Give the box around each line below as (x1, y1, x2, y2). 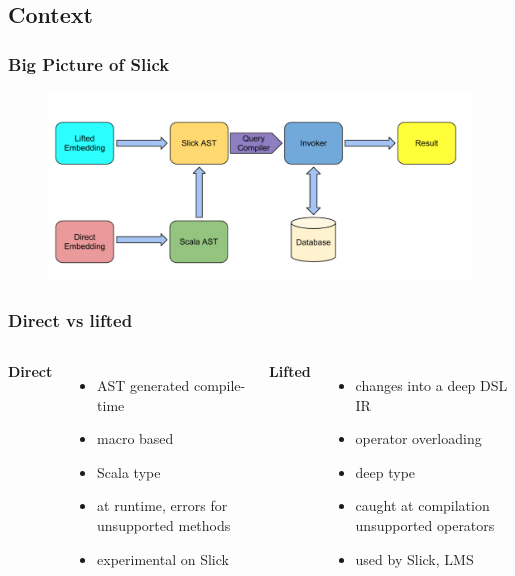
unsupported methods (97, 515, 231, 535)
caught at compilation (355, 495, 490, 516)
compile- (193, 375, 246, 396)
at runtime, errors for (97, 495, 228, 516)
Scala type (97, 461, 161, 482)
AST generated (97, 375, 190, 396)
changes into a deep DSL (355, 375, 508, 396)
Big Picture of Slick (8, 51, 170, 76)
